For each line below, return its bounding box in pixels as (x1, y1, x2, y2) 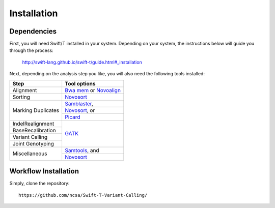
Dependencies (9, 27, 57, 36)
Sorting (12, 93, 31, 100)
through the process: (9, 47, 53, 53)
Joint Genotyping (12, 140, 54, 147)
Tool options (65, 80, 96, 87)
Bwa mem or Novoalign (65, 86, 121, 94)
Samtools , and (65, 146, 99, 154)
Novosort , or (65, 107, 95, 114)
